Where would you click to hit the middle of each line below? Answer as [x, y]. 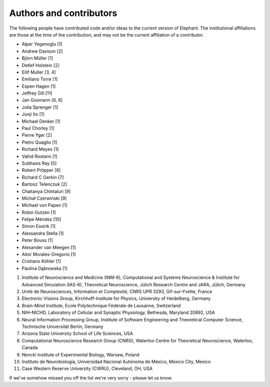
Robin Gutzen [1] [39, 212]
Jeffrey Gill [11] [37, 93]
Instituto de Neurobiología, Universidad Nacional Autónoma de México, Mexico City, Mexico [116, 361]
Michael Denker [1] [41, 121]
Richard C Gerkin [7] [43, 177]
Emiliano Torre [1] [40, 79]
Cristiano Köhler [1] [41, 261]
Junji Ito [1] [33, 114]
